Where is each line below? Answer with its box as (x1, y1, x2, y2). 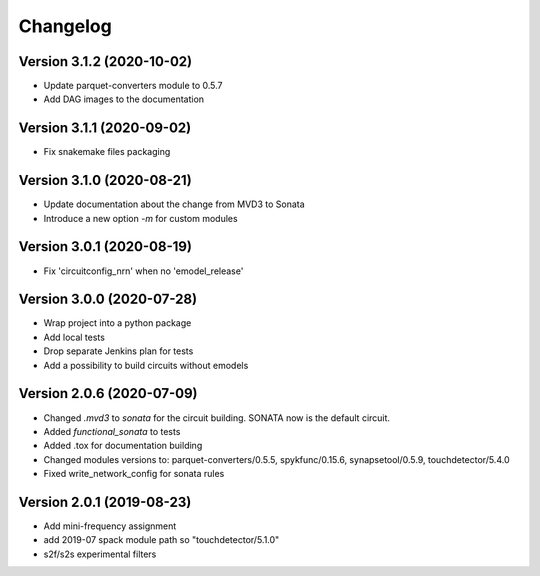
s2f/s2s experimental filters (43, 548, 157, 560)
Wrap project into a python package (43, 317, 192, 329)
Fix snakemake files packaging (43, 146, 171, 158)
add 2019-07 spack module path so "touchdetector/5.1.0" (43, 534, 280, 546)
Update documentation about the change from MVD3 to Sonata (43, 198, 305, 210)
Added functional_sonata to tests (43, 425, 181, 437)
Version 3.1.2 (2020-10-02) (18, 53, 193, 70)
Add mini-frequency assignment (43, 520, 177, 532)
